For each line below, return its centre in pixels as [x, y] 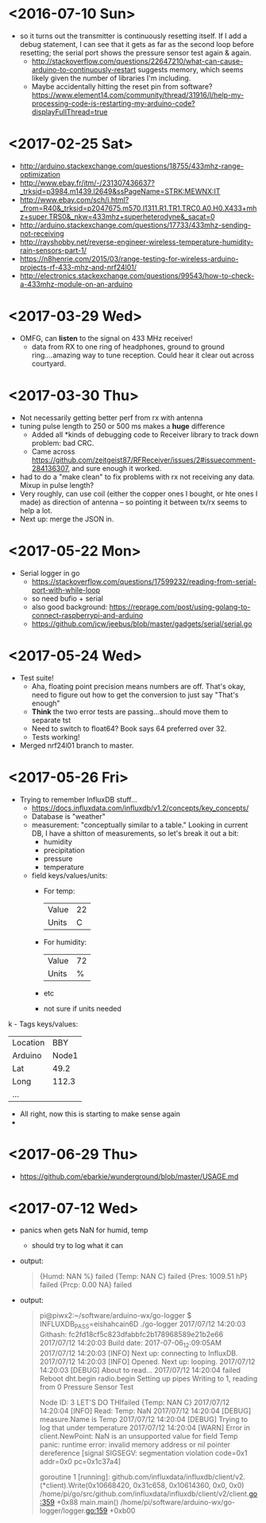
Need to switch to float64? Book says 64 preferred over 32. [129, 729]
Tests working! [56, 736]
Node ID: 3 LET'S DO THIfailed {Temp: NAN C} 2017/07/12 [135, 1402]
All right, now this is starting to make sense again [100, 1114]
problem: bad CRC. [63, 443]
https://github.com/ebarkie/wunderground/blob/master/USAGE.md [129, 1176]
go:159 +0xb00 [111, 1511]
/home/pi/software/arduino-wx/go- [178, 1502]
